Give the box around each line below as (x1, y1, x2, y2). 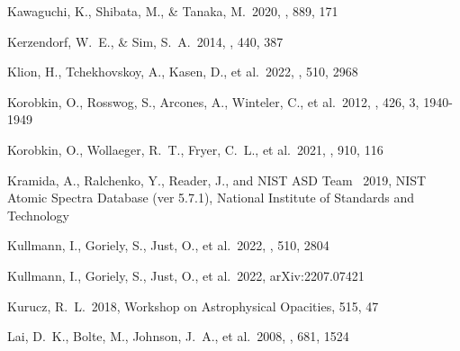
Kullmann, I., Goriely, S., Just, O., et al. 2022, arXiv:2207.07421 (7, 265, 365, 284)
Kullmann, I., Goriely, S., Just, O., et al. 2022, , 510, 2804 (7, 236, 329, 255)
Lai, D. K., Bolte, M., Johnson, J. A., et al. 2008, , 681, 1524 (7, 327, 349, 346)
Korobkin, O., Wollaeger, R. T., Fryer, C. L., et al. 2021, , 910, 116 (7, 139, 383, 158)
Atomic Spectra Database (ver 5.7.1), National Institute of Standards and (7, 188, 415, 207)
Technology (7, 205, 69, 224)
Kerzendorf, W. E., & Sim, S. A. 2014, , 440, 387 (7, 31, 284, 50)
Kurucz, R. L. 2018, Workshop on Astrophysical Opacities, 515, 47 (7, 296, 379, 315)
